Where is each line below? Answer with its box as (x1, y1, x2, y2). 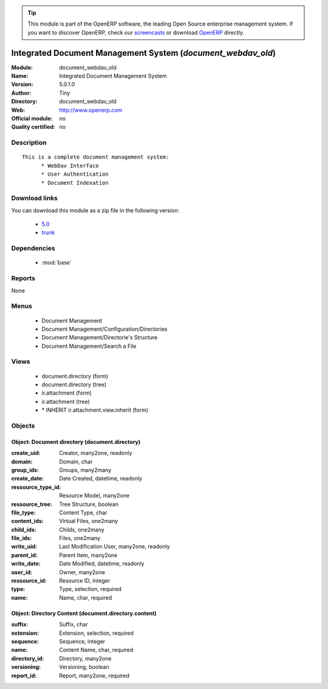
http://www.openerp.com (59, 106, 123, 114)
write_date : (11, 560, 41, 567)
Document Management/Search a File (41, 342, 137, 350)
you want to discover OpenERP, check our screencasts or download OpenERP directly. (27, 29, 245, 36)
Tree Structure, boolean (59, 500, 118, 508)
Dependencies (11, 244, 56, 252)
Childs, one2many (59, 526, 104, 533)
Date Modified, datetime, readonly (59, 560, 145, 567)
